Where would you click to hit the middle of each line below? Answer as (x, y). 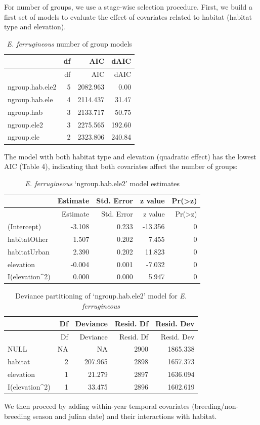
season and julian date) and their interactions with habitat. (125, 416)
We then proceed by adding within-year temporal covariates (97, 406)
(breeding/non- (215, 406)
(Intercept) (25, 226)
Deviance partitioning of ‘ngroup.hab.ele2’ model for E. (101, 296)
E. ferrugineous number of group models (69, 43)
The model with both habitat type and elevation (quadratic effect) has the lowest (130, 156)
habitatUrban (29, 251)
